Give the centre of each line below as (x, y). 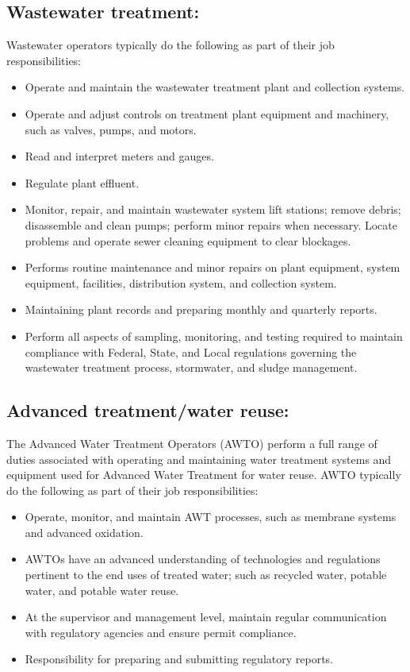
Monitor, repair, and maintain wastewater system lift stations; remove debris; (213, 209)
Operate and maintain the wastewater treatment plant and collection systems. (215, 87)
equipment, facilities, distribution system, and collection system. (181, 282)
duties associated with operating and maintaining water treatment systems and (199, 459)
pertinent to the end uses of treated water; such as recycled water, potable (206, 575)
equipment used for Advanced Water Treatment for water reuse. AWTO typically (204, 475)
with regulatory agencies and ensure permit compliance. (161, 632)
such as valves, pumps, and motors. (111, 129)
